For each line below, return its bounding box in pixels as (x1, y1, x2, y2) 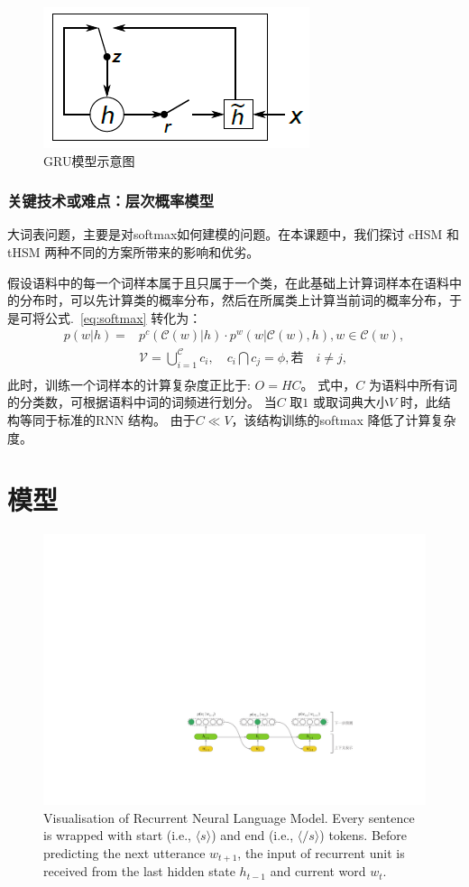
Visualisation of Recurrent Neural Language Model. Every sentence (43, 808, 415, 827)
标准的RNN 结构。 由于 (57, 410, 196, 429)
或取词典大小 (313, 393, 390, 411)
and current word (270, 862, 366, 881)
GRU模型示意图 (43, 151, 135, 170)
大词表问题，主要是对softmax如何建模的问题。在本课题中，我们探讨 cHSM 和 (7, 225, 459, 244)
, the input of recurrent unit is (237, 843, 405, 862)
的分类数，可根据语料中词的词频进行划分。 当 (7, 393, 277, 411)
